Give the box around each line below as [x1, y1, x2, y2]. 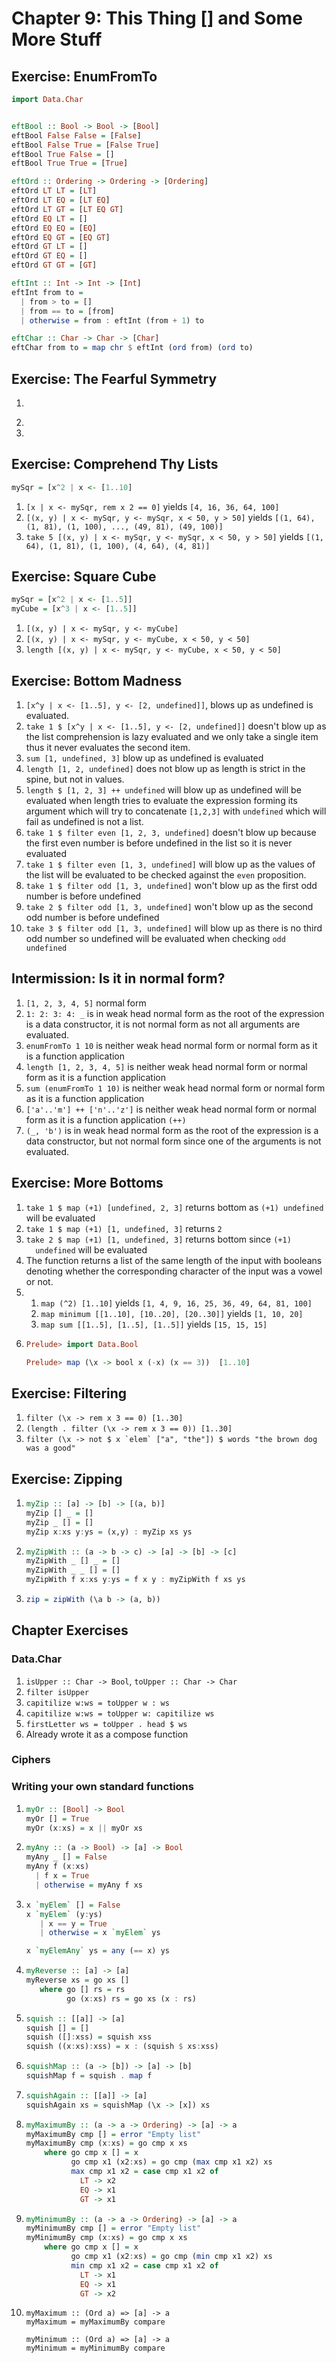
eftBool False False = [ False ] [11, 130, 142, 141]
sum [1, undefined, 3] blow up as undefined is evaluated [25, 752, 264, 764]
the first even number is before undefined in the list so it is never [25, 837, 293, 849]
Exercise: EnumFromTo [11, 68, 158, 85]
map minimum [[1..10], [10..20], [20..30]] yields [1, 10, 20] [40, 1307, 304, 1319]
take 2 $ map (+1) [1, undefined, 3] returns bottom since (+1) [25, 1233, 292, 1245]
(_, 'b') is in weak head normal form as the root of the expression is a [25, 1124, 319, 1136]
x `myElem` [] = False [25, 1900, 121, 1910]
